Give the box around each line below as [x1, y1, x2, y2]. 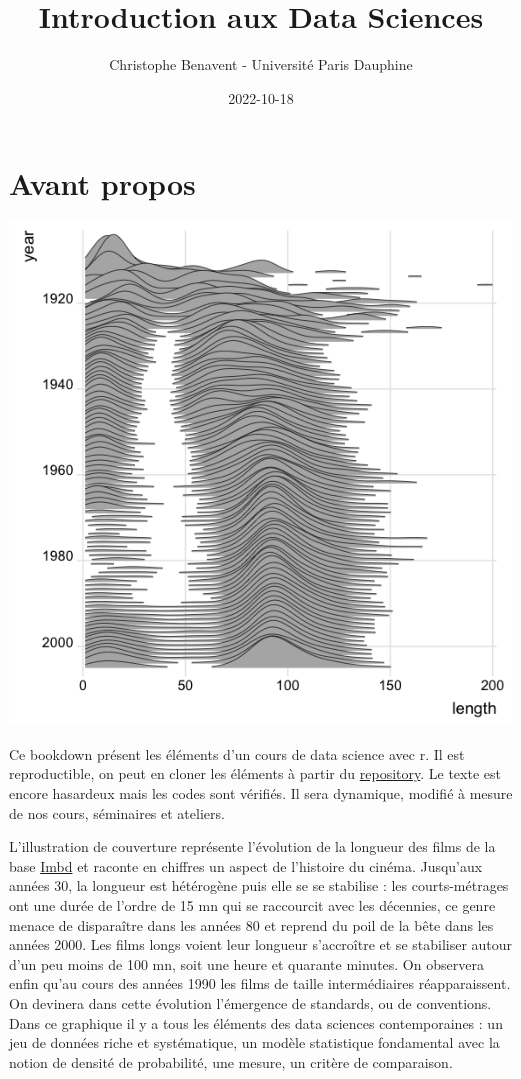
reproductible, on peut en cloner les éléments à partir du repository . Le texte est [9, 763, 501, 784]
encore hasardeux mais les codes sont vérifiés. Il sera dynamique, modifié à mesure [9, 783, 513, 804]
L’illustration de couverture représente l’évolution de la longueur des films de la [9, 836, 496, 857]
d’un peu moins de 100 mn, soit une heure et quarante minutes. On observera [9, 953, 484, 974]
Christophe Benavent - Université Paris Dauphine [109, 54, 413, 75]
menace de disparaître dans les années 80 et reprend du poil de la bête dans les [9, 914, 494, 935]
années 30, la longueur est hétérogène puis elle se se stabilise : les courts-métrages [9, 875, 509, 896]
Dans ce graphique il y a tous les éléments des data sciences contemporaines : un [9, 1012, 503, 1033]
